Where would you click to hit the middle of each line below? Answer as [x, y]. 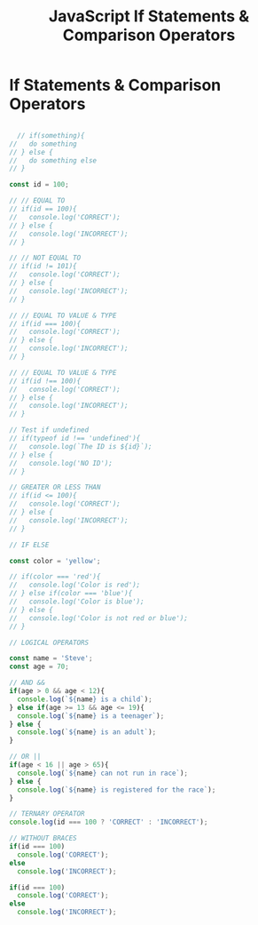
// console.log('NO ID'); [61, 463]
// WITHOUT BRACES [43, 838]
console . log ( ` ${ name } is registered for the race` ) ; [117, 789]
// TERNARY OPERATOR [47, 814]
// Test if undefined [49, 430]
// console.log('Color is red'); [75, 585]
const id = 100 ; [39, 185]
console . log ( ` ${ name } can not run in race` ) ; [103, 773]
